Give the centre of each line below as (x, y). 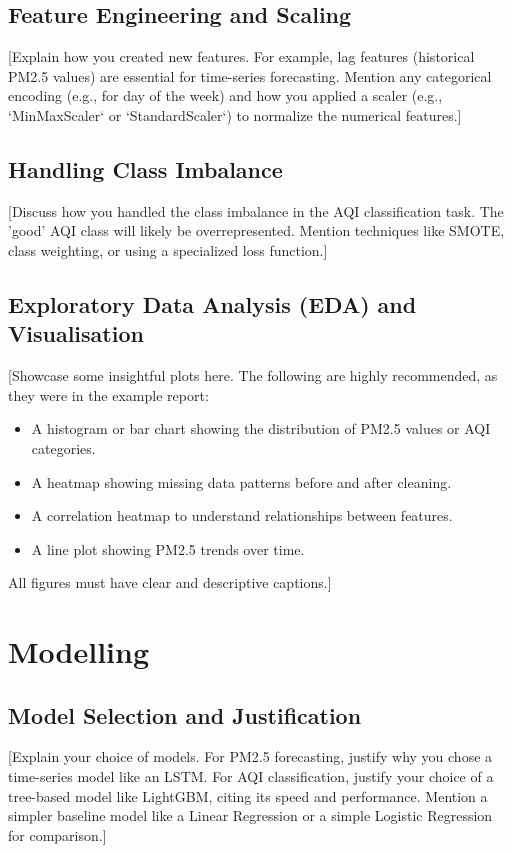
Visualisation (76, 333)
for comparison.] (57, 834)
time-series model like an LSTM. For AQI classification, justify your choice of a (251, 776)
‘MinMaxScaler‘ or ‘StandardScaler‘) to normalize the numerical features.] (235, 114)
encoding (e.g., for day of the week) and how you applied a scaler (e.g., (225, 95)
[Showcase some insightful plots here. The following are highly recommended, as (253, 375)
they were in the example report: (108, 394)
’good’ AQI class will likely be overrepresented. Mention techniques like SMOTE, (256, 230)
